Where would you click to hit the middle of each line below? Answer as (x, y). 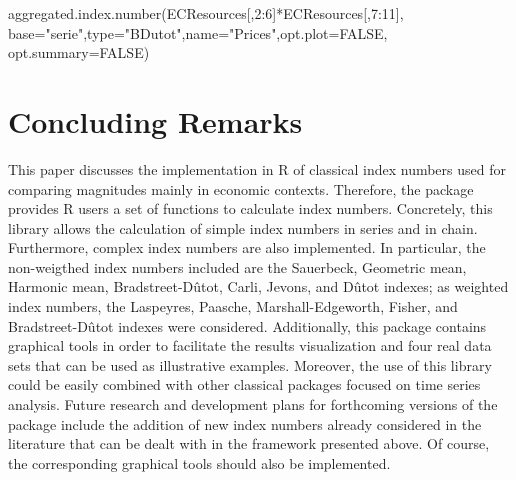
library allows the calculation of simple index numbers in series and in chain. (243, 227)
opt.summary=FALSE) (79, 52)
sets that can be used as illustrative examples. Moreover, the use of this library (250, 364)
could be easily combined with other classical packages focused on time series (244, 384)
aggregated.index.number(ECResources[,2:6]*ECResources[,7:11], (206, 13)
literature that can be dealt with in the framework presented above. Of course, (249, 443)
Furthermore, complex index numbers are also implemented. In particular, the (247, 247)
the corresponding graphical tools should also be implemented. (199, 462)
